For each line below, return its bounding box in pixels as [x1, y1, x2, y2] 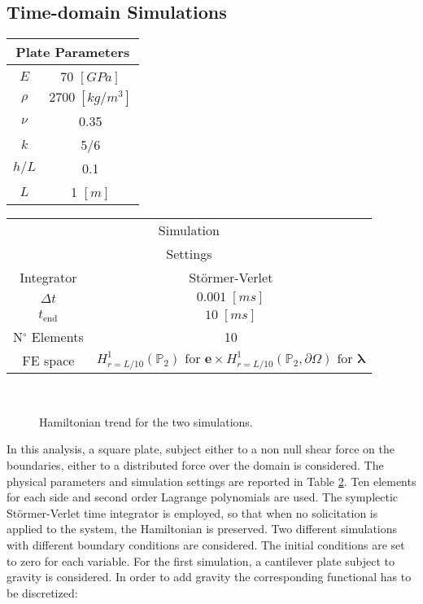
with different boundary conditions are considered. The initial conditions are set [7, 536, 405, 553]
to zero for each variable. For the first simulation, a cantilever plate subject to [7, 552, 395, 569]
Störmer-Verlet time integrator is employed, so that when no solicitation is [7, 504, 378, 521]
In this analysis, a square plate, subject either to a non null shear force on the [7, 440, 395, 457]
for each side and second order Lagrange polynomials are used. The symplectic [7, 488, 399, 506]
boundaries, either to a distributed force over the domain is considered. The [7, 456, 384, 473]
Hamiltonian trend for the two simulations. [39, 413, 253, 430]
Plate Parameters [15, 42, 130, 62]
